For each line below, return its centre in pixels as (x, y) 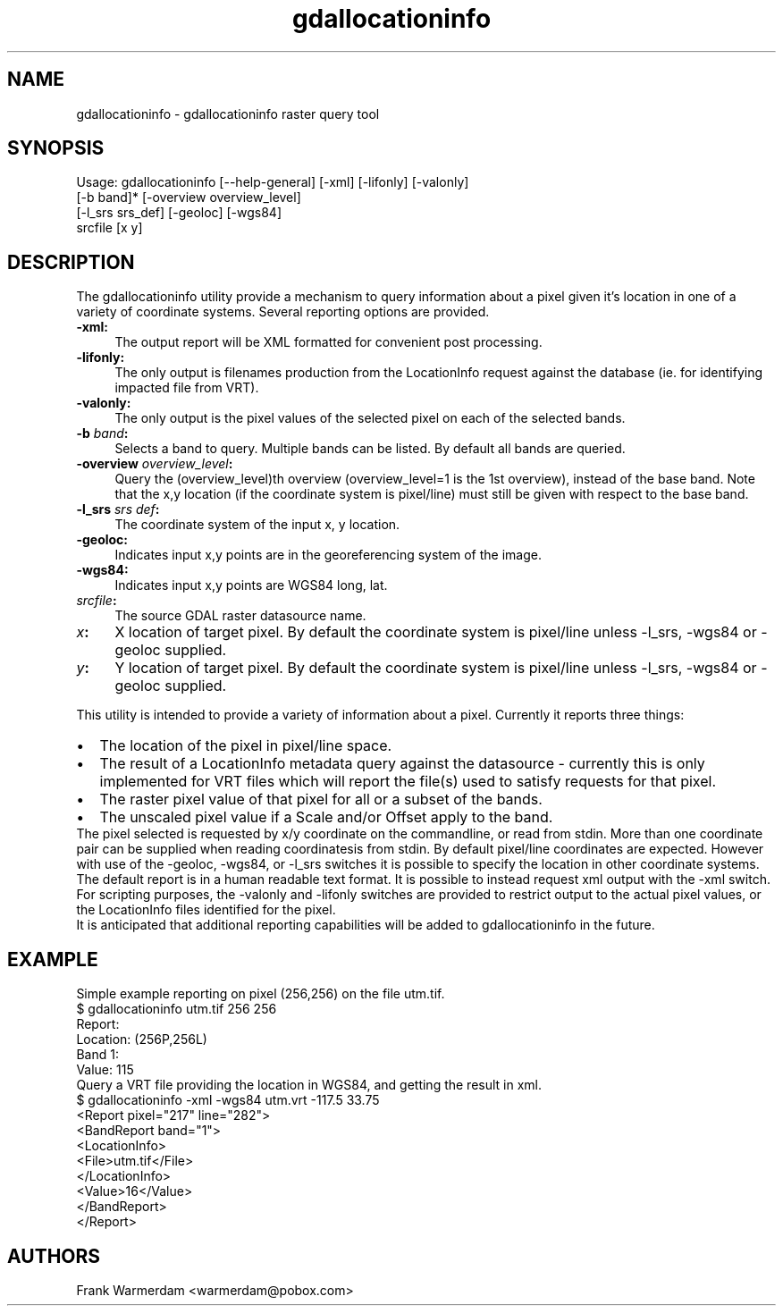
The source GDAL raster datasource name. (240, 616)
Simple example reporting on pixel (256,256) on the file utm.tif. (261, 994)
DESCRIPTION (71, 262)
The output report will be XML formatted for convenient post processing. (328, 342)
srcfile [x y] (109, 228)
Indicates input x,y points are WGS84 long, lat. (251, 585)
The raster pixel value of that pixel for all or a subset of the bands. (321, 800)
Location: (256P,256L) (142, 1039)
